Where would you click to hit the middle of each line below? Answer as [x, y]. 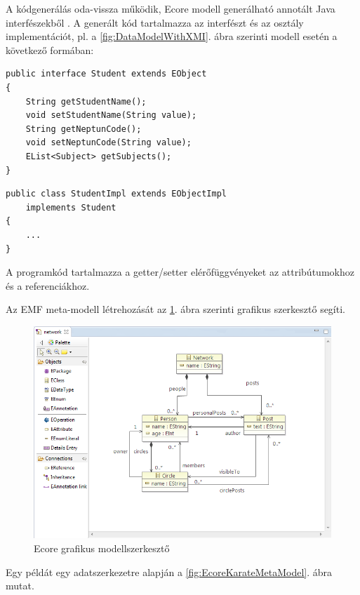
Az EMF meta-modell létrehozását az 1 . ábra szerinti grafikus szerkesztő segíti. [175, 309]
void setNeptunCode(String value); [108, 143]
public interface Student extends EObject [106, 74]
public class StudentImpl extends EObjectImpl [116, 194]
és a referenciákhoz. [48, 285]
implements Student [71, 207]
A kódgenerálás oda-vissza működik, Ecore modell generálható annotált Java [171, 8]
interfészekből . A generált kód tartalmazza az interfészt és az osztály [155, 22]
